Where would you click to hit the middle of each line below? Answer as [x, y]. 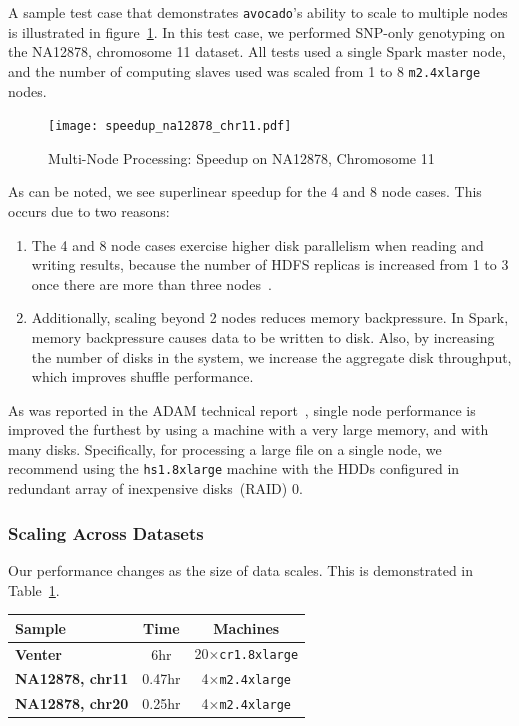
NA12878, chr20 [72, 703]
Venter [38, 653]
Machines [246, 627]
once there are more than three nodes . [151, 283]
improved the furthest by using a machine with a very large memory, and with [248, 429]
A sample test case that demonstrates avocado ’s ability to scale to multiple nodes [258, 12]
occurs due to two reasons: [89, 210]
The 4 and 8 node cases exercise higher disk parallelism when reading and [257, 244]
